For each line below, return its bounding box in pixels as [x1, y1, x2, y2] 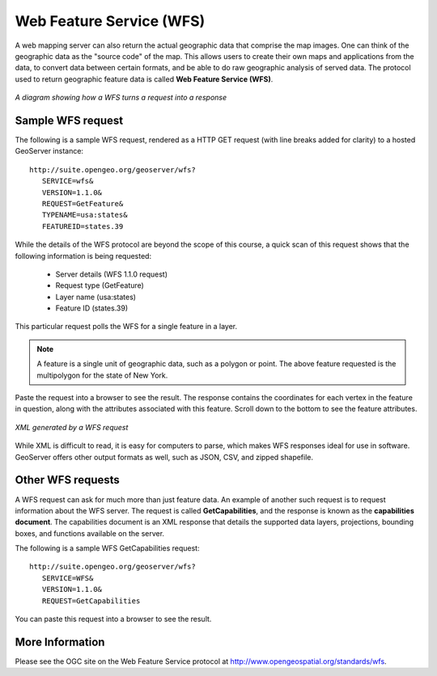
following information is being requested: [15, 251, 152, 260]
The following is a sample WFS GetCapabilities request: [15, 543, 200, 553]
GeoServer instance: [15, 146, 84, 156]
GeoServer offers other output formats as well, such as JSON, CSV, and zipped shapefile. [15, 452, 314, 462]
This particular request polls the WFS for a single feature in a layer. [15, 322, 238, 332]
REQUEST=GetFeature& [41, 199, 124, 208]
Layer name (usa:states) [55, 292, 137, 302]
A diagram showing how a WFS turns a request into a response [15, 93, 227, 103]
